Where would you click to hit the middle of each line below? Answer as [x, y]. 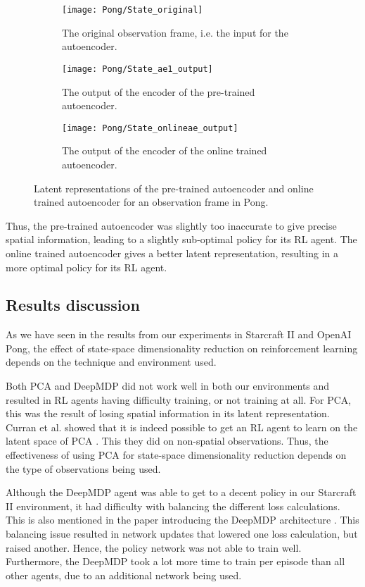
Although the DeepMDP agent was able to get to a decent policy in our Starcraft [181, 492]
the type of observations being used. [83, 468]
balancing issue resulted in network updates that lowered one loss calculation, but [182, 534]
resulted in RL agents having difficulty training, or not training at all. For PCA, [179, 399]
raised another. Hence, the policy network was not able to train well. [154, 547]
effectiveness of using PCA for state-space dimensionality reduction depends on [176, 455]
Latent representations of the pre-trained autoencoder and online [174, 188]
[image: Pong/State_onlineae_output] [150, 128]
